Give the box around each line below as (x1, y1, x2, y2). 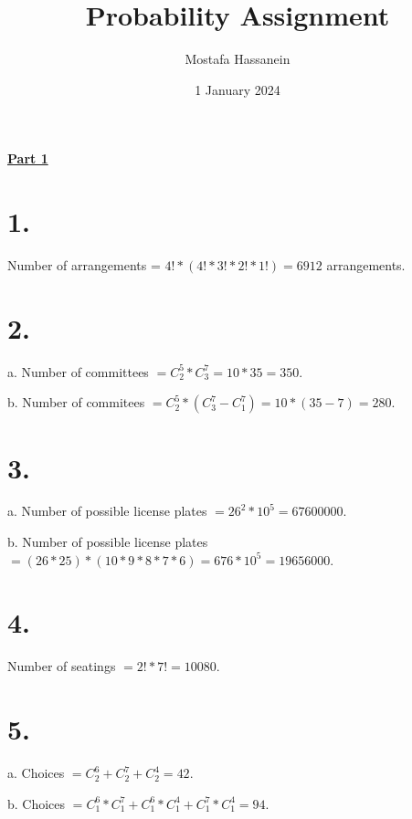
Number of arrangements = (7, 256, 161, 275)
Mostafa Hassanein (185, 49, 291, 68)
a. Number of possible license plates (7, 501, 207, 520)
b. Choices (7, 793, 66, 813)
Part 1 (7, 149, 48, 168)
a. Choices (7, 763, 65, 782)
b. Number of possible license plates (7, 532, 208, 551)
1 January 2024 (195, 79, 280, 99)
